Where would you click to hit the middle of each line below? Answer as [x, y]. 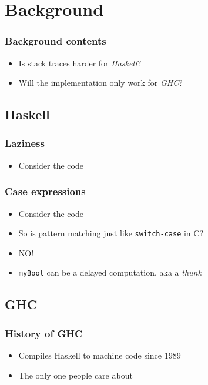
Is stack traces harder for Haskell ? [80, 63]
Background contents [56, 41]
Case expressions [45, 191]
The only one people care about [76, 375]
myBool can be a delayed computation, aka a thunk [110, 272]
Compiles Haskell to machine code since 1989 [100, 355]
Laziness [25, 143]
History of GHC [44, 333]
